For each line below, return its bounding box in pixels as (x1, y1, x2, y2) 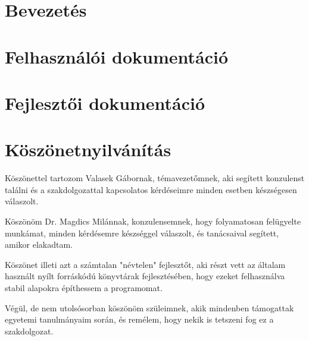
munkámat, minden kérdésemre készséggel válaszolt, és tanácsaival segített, (5, 226, 279, 239)
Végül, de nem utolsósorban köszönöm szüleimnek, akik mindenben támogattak (5, 301, 294, 314)
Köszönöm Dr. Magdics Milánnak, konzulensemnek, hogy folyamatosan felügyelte (5, 215, 301, 228)
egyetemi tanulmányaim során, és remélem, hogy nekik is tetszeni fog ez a (5, 313, 274, 326)
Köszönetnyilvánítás (5, 137, 171, 162)
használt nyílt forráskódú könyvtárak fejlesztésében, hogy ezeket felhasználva (5, 270, 285, 282)
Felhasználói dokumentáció (5, 44, 229, 68)
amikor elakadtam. (5, 238, 73, 251)
